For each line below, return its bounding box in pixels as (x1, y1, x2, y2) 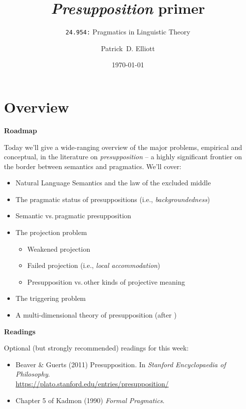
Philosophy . (15, 369, 50, 379)
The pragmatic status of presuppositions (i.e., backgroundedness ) (15, 194, 210, 204)
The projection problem (15, 227, 87, 237)
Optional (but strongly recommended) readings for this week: (4, 343, 189, 353)
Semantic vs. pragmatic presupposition (15, 210, 131, 221)
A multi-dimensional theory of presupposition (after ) (15, 310, 177, 320)
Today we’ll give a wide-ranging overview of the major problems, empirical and (4, 142, 243, 152)
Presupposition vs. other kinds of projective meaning (27, 276, 185, 287)
